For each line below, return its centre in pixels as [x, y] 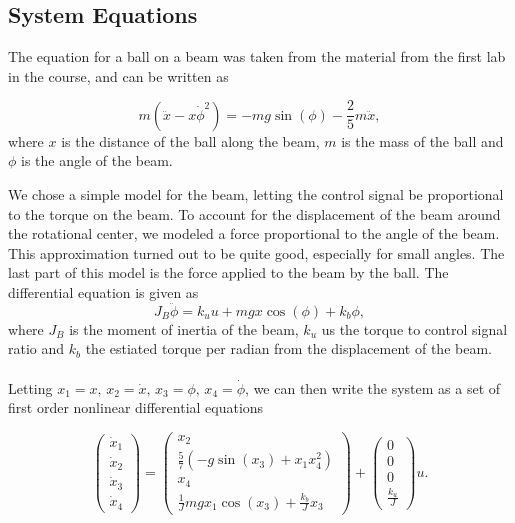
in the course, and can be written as [118, 75]
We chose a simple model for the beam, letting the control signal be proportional [256, 194]
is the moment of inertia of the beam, [184, 328]
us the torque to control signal [414, 328]
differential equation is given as [103, 292]
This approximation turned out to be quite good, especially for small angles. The [256, 252]
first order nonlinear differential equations [136, 407]
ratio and [36, 348]
